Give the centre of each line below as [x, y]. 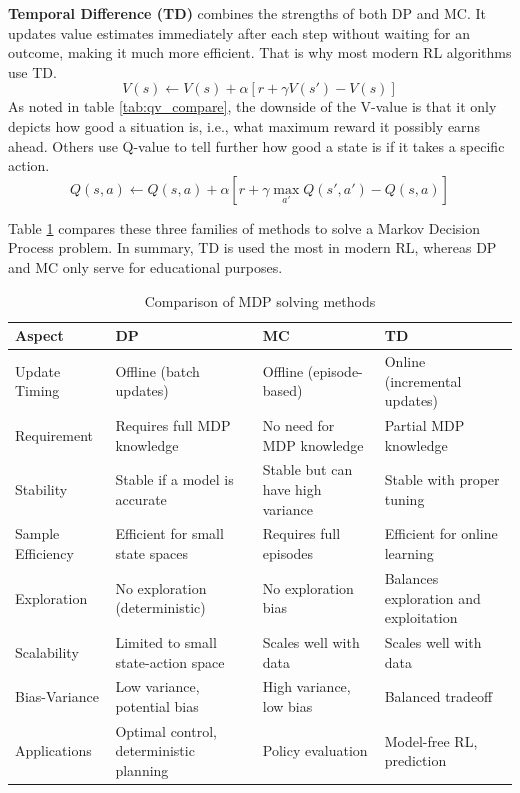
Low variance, [157, 686]
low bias [287, 705]
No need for [298, 425]
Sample [37, 533]
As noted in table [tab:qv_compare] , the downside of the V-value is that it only [252, 106]
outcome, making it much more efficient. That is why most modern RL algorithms [260, 52]
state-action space [170, 661]
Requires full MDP [173, 425]
